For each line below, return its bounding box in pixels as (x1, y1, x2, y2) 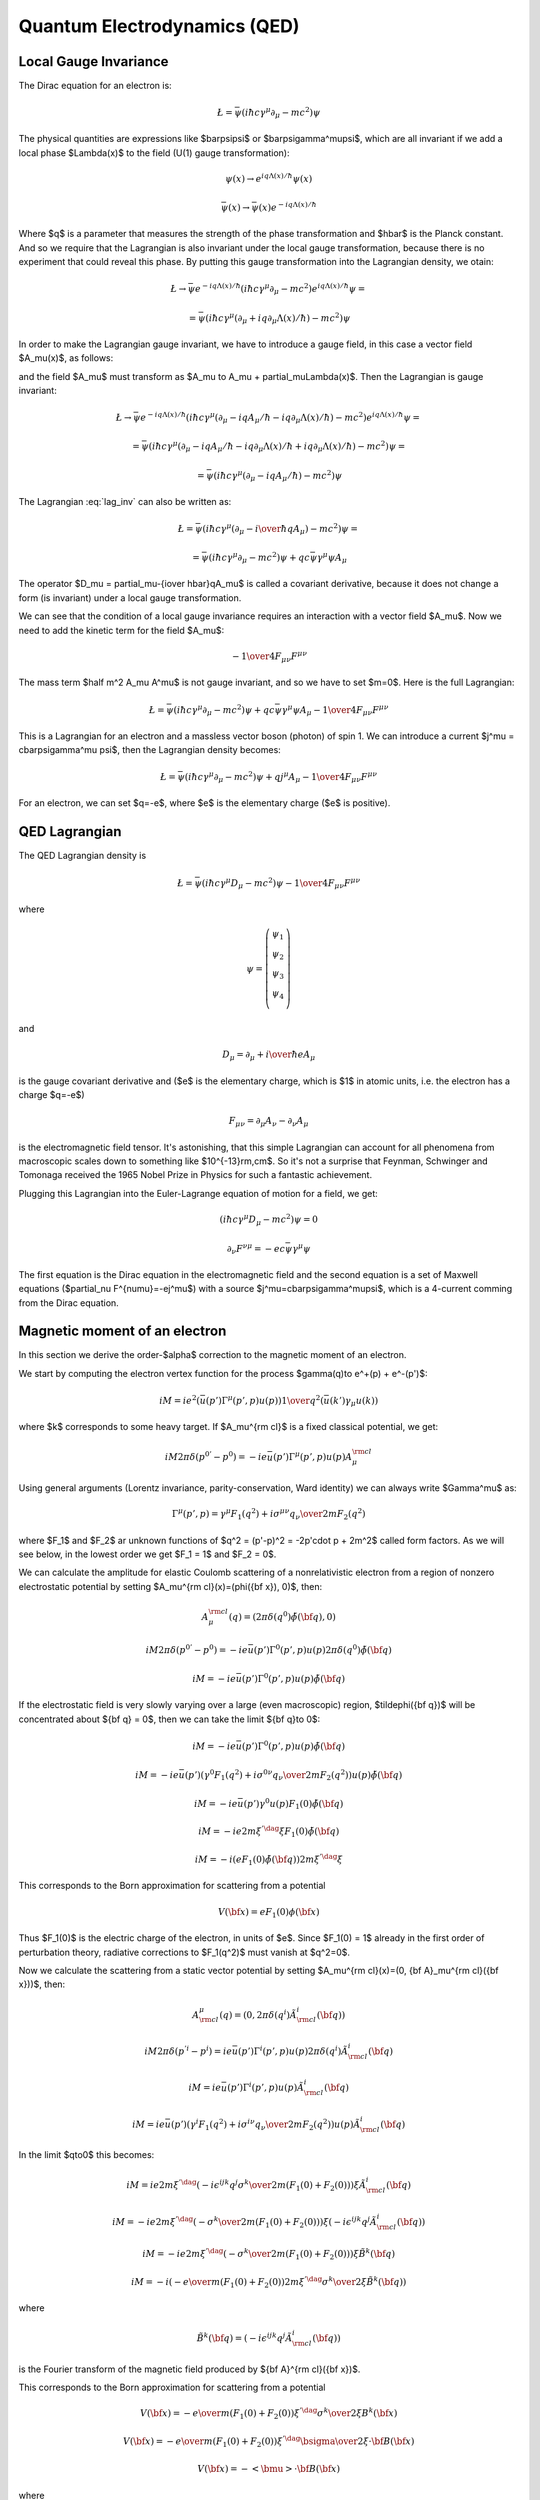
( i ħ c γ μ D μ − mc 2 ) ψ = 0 (219, 1212, 319, 1227)
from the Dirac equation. (18, 1296, 119, 1309)
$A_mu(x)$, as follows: (18, 352, 114, 364)
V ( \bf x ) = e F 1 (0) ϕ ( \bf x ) (217, 1906, 320, 1920)
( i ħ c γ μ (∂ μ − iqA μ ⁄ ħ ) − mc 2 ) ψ (213, 468, 343, 484)
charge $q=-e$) (18, 1088, 85, 1100)
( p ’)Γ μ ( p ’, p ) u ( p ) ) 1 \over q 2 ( (205, 1393, 324, 1406)
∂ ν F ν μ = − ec (226, 1241, 286, 1256)
